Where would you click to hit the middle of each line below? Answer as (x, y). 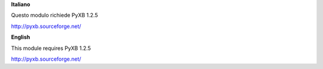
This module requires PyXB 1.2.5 (51, 48)
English (21, 37)
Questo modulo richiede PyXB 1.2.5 (54, 15)
